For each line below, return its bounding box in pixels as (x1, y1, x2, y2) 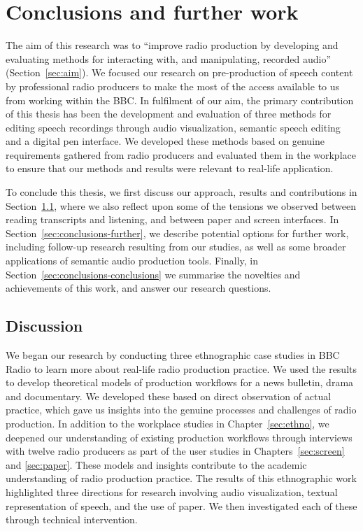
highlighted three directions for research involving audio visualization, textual (6, 484, 338, 499)
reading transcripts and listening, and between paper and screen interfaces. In (6, 212, 339, 227)
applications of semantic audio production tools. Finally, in (6, 253, 259, 268)
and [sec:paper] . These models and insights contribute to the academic (6, 457, 307, 472)
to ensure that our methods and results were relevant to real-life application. (6, 161, 334, 176)
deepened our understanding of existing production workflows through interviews (6, 430, 353, 444)
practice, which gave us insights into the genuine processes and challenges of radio (6, 402, 357, 417)
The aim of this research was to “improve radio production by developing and (6, 38, 339, 52)
